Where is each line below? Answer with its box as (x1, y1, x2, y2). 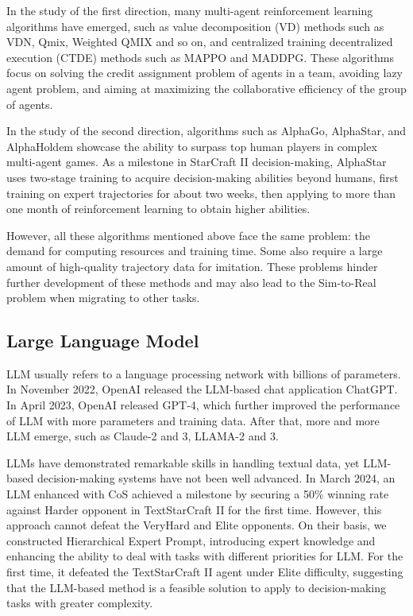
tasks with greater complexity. (6, 595, 153, 611)
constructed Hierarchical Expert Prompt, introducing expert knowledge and (6, 532, 376, 548)
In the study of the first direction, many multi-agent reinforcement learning (6, 2, 373, 18)
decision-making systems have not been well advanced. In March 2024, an (37, 470, 396, 486)
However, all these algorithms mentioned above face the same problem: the (6, 227, 371, 243)
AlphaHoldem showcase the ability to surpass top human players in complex (6, 138, 377, 154)
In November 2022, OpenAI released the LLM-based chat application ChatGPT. (6, 381, 398, 397)
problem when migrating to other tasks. (6, 289, 200, 306)
